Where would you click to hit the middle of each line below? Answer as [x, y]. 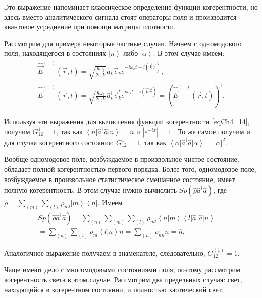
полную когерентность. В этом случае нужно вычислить [91, 190]
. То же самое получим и [212, 131]
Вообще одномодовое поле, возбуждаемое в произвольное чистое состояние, [122, 159]
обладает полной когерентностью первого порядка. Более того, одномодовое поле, [130, 169]
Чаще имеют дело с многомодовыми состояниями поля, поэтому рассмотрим [122, 270]
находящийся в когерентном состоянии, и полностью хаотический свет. [114, 289]
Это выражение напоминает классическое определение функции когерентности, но [131, 7]
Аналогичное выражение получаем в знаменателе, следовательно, [105, 252]
